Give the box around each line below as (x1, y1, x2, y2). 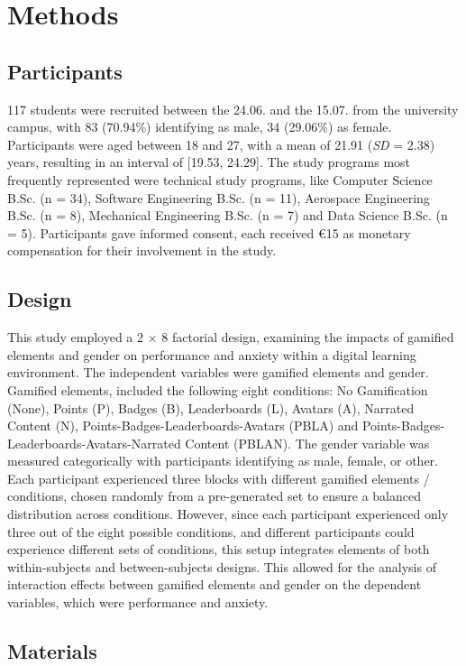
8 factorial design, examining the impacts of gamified (161, 328, 454, 347)
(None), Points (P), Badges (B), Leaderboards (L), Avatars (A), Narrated (7, 398, 415, 417)
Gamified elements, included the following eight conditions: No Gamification (7, 380, 428, 399)
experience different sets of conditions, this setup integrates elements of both (7, 540, 430, 559)
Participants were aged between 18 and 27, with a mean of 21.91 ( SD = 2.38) (7, 134, 435, 153)
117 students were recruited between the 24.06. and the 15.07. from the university (7, 99, 459, 118)
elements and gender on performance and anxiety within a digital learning (7, 345, 416, 364)
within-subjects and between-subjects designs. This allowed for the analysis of (7, 557, 436, 576)
